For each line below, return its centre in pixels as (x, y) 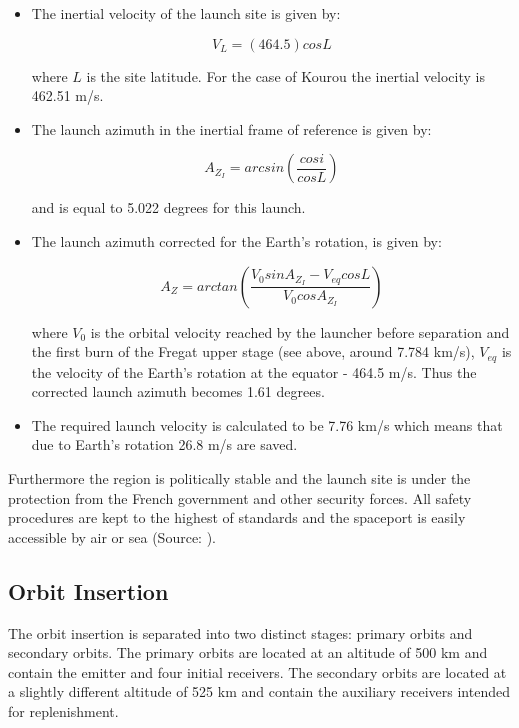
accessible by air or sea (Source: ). (112, 536)
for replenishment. (63, 710)
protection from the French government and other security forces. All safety (240, 497)
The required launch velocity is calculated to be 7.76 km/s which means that (267, 424)
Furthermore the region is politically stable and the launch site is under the (239, 477)
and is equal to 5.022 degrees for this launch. (168, 207)
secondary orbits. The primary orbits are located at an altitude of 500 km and (248, 652)
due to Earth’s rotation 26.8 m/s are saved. (164, 444)
